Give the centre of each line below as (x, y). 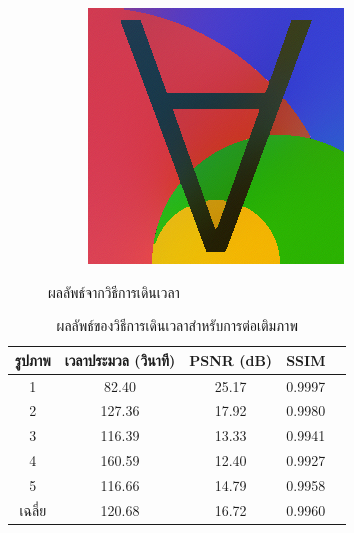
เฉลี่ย (33, 509)
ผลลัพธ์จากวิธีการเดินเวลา (114, 291)
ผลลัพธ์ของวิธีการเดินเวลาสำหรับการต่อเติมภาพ (177, 325)
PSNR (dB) (231, 359)
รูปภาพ (33, 359)
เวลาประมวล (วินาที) (120, 359)
